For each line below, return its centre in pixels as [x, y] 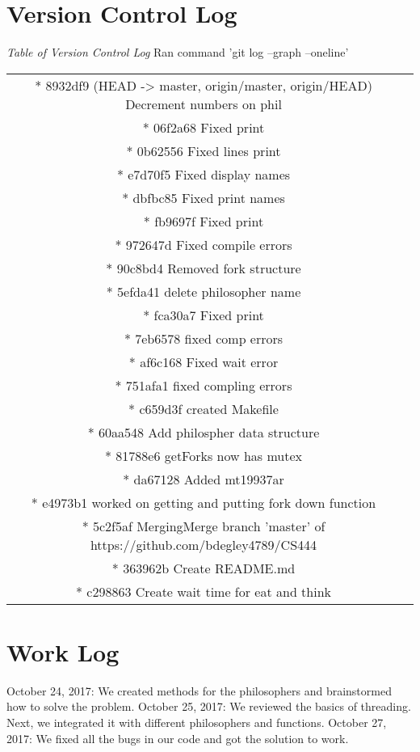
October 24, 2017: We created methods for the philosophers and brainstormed [199, 690]
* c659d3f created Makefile [204, 408]
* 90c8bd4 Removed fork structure [204, 268]
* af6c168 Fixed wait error [204, 361]
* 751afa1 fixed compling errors [204, 385]
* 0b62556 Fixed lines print [204, 150]
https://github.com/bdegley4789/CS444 [204, 544]
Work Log [63, 651]
